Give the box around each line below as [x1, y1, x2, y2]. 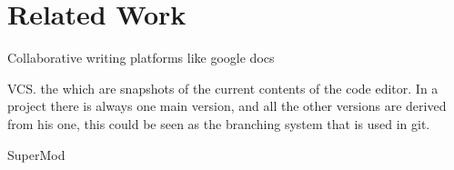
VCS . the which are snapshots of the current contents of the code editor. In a [7, 78, 439, 97]
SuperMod [7, 145, 66, 164]
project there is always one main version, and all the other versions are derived [7, 96, 447, 115]
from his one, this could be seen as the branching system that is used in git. [7, 114, 430, 133]
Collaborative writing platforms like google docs [7, 48, 275, 67]
